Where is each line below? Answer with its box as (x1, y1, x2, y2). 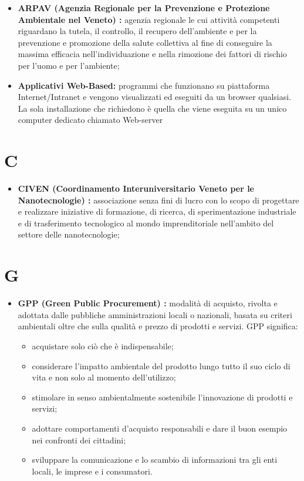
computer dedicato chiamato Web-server (18, 113, 163, 126)
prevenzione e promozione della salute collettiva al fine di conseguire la (18, 36, 272, 48)
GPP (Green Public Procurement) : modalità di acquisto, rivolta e (18, 297, 278, 309)
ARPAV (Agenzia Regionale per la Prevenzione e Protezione (18, 2, 270, 14)
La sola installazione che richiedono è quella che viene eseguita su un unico (18, 102, 287, 114)
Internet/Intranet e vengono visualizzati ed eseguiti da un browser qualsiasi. (18, 91, 292, 103)
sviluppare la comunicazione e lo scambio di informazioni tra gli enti (32, 453, 278, 466)
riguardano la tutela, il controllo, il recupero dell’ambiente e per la (18, 25, 257, 37)
